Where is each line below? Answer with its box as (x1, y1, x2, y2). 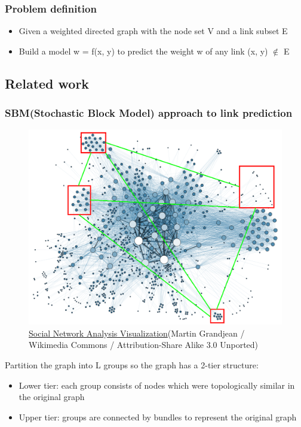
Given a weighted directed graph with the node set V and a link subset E (19, 25, 288, 37)
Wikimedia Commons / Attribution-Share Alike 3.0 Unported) (29, 338, 259, 351)
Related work (5, 74, 90, 92)
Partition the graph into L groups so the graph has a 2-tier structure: (5, 359, 259, 371)
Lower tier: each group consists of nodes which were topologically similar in (19, 378, 295, 391)
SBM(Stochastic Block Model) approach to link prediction (5, 105, 293, 120)
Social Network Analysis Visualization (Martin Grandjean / (29, 326, 245, 339)
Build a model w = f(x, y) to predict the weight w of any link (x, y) (19, 44, 268, 57)
